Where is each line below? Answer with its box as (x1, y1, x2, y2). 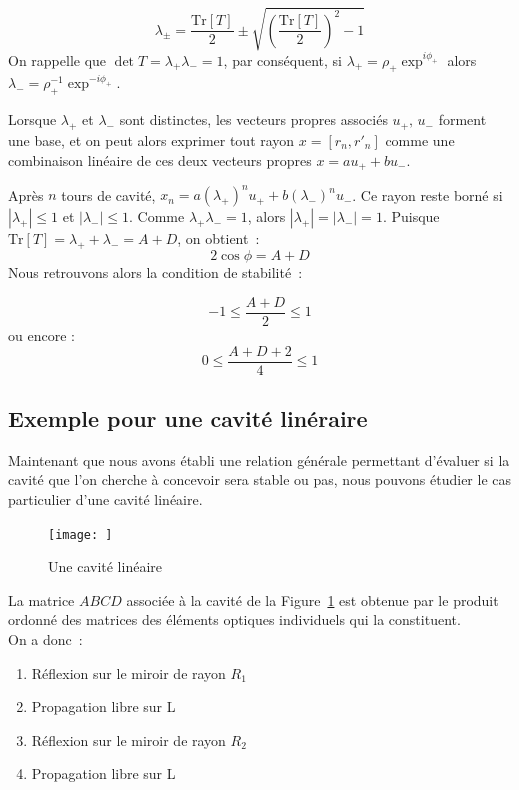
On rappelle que (8, 49, 107, 70)
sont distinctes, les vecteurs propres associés (119, 109, 388, 130)
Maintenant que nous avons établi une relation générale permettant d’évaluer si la (8, 449, 510, 470)
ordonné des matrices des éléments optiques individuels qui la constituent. (8, 609, 461, 630)
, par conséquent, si (223, 49, 342, 70)
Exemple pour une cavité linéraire (8, 402, 368, 433)
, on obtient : (177, 228, 260, 249)
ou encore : (8, 324, 75, 345)
